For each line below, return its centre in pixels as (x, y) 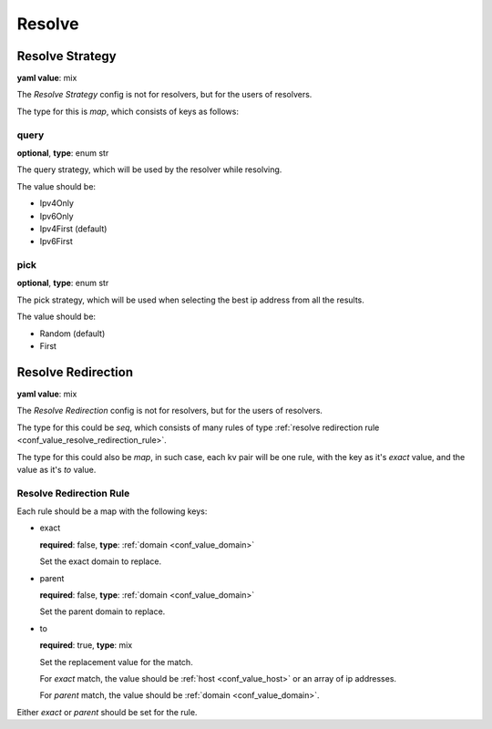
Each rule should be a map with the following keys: (112, 511)
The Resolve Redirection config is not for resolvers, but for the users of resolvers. (170, 411)
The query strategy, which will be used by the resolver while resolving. (149, 169)
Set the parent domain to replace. (102, 611)
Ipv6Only (56, 216)
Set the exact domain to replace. (101, 561)
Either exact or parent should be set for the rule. (107, 712)
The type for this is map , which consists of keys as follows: (128, 111)
